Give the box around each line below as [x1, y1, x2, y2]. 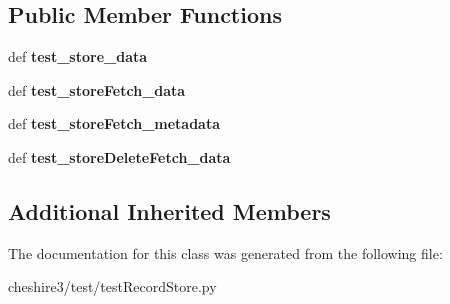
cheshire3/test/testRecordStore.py [8, 276, 217, 297]
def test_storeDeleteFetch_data [8, 146, 231, 167]
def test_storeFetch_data [8, 79, 186, 100]
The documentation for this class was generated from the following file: [8, 242, 443, 263]
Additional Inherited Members [8, 195, 331, 226]
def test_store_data [8, 46, 148, 67]
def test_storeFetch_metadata [8, 113, 221, 134]
